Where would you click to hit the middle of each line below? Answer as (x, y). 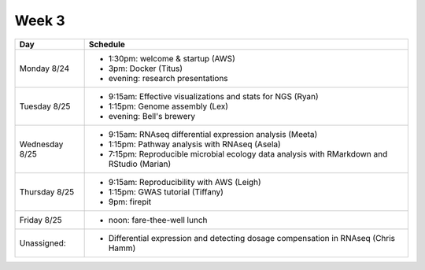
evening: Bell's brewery (152, 116)
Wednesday (41, 144)
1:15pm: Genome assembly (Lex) (168, 106)
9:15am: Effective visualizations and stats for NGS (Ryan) (213, 96)
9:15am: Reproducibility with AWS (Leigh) (185, 182)
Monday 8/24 (44, 68)
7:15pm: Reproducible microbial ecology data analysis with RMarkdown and (248, 153)
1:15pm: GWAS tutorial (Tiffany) (166, 191)
